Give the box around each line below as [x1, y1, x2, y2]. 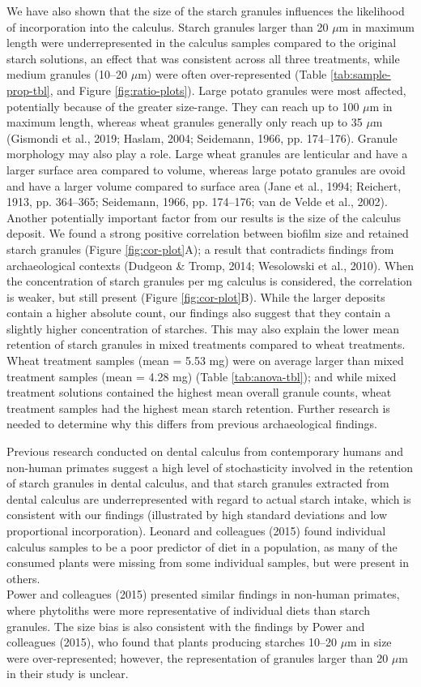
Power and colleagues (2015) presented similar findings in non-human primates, [6, 586, 400, 603]
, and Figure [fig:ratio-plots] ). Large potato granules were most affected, [49, 81, 406, 98]
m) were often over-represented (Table [138, 66, 327, 83]
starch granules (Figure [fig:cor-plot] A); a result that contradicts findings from [6, 240, 394, 257]
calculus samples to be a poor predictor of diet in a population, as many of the [6, 538, 398, 555]
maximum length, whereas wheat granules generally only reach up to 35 [6, 114, 363, 131]
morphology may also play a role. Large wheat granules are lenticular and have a [6, 145, 408, 162]
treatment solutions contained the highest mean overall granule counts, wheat [6, 384, 392, 401]
